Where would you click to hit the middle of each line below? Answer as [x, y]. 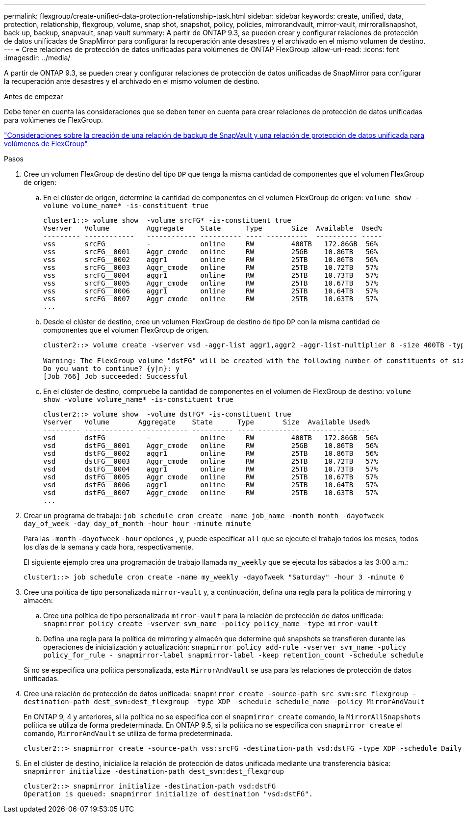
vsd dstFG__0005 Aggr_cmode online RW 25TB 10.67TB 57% [211, 477]
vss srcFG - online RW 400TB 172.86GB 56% [211, 244]
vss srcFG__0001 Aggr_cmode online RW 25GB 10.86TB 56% [211, 252]
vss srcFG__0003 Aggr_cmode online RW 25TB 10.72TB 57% [211, 267]
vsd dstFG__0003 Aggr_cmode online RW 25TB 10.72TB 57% [211, 461]
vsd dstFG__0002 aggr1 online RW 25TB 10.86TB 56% [211, 453]
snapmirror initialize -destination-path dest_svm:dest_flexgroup [154, 771]
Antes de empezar [34, 96]
